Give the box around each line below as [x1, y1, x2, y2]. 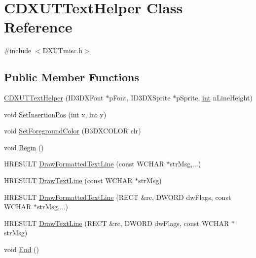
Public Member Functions [4, 69, 139, 85]
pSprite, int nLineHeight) [176, 93, 253, 103]
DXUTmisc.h [42, 45, 82, 56]
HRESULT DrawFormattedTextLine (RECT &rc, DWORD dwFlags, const [4, 192, 231, 202]
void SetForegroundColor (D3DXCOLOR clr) [4, 126, 141, 136]
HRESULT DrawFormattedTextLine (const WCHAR [4, 159, 164, 169]
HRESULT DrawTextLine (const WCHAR [4, 175, 133, 186]
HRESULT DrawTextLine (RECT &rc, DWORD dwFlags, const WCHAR [4, 218, 229, 228]
